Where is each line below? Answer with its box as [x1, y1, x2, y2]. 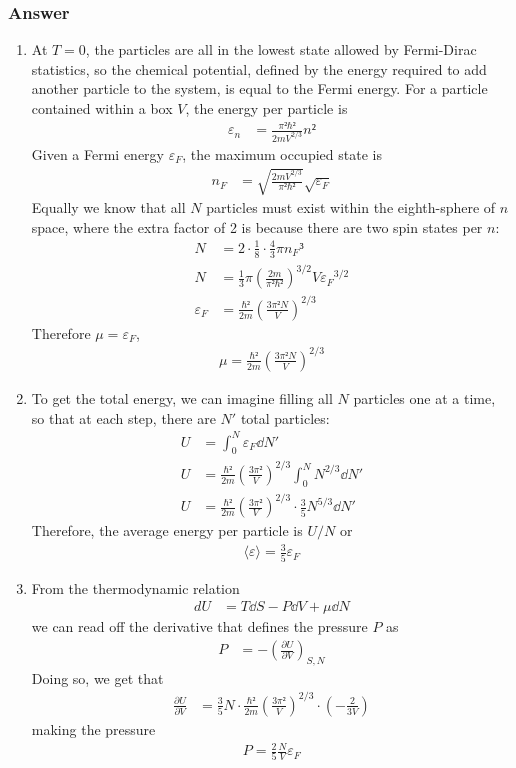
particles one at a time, [353, 387, 496, 408]
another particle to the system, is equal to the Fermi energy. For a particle [31, 78, 488, 99]
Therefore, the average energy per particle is [31, 520, 303, 541]
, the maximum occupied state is [182, 144, 382, 165]
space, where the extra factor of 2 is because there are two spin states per [31, 216, 483, 237]
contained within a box [31, 98, 173, 118]
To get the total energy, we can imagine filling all [31, 387, 333, 408]
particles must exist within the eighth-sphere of [206, 197, 496, 218]
